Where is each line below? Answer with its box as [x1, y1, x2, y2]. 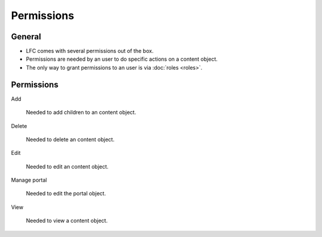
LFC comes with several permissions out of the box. [26, 48, 154, 55]
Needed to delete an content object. [26, 136, 114, 143]
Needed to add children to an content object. [26, 109, 137, 116]
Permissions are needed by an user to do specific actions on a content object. [26, 55, 218, 63]
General [11, 32, 42, 42]
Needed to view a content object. [26, 217, 108, 224]
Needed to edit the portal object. [26, 190, 106, 197]
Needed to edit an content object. [26, 163, 109, 170]
